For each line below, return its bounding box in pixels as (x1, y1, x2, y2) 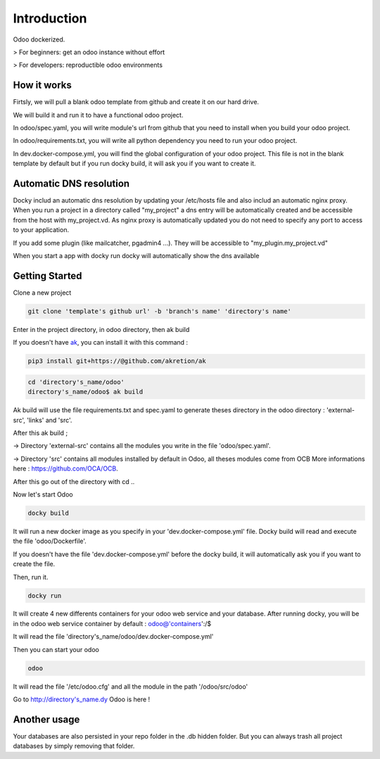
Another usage (13, 713, 80, 725)
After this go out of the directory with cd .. (13, 477, 135, 485)
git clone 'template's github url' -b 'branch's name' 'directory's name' (27, 307, 292, 315)
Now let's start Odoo (13, 490, 73, 499)
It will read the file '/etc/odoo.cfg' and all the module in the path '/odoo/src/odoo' (13, 682, 248, 691)
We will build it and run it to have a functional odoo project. (13, 110, 184, 119)
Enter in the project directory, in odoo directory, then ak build (13, 325, 190, 333)
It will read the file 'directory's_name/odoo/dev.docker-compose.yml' (13, 632, 214, 641)
